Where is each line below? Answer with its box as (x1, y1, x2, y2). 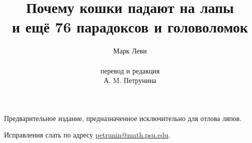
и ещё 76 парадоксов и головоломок (12, 16, 248, 37)
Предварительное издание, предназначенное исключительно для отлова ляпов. (4, 112, 242, 123)
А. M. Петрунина (103, 75, 156, 85)
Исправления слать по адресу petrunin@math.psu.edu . (4, 129, 170, 140)
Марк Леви (113, 45, 147, 56)
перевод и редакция (100, 65, 160, 75)
